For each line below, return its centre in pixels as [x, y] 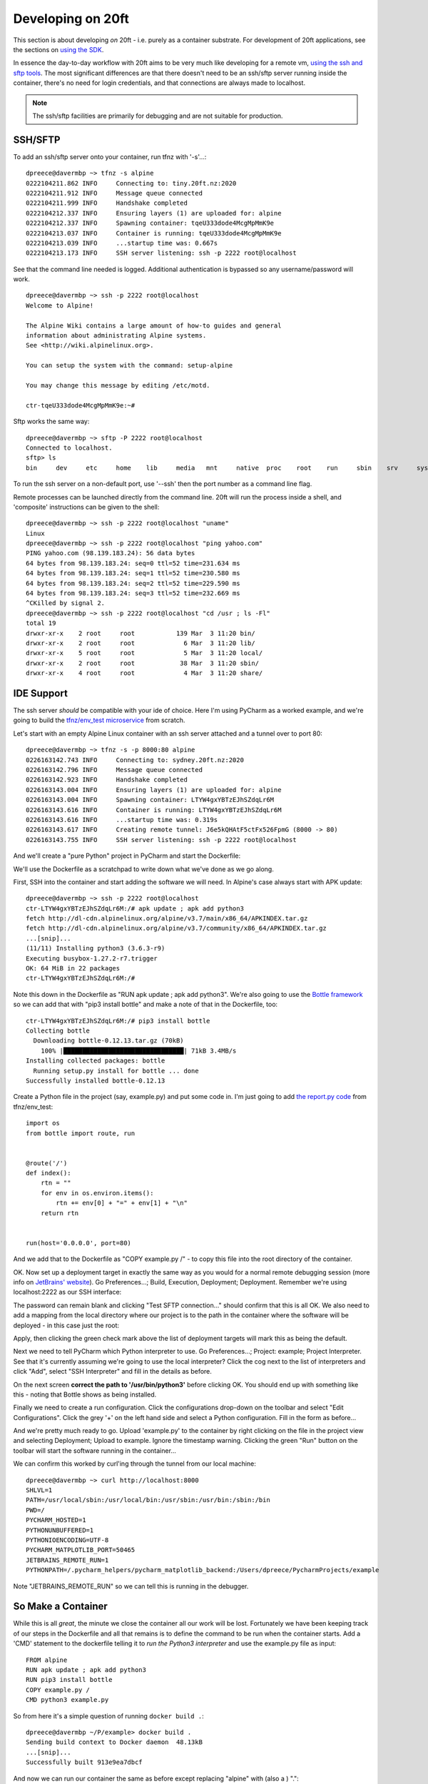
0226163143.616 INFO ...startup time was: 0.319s [122, 820]
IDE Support [40, 693]
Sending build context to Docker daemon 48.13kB [114, 1742]
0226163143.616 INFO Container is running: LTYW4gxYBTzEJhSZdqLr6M [154, 810]
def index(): [49, 1173]
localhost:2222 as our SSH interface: [67, 1292]
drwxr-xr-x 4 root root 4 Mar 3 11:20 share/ [144, 673]
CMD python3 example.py [67, 1700]
